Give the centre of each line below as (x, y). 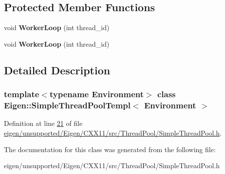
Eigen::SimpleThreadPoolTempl (67, 105)
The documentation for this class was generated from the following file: (110, 149)
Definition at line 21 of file (43, 123)
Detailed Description (57, 70)
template (22, 94)
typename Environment (97, 94)
